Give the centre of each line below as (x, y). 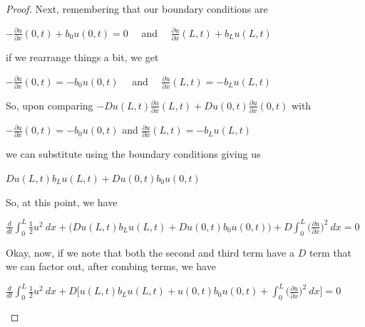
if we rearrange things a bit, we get (82, 57)
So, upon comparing (50, 105)
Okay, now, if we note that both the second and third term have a (150, 252)
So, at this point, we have (62, 202)
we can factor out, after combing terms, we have (111, 266)
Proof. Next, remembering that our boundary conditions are (137, 9)
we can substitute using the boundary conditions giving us (133, 154)
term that (330, 252)
